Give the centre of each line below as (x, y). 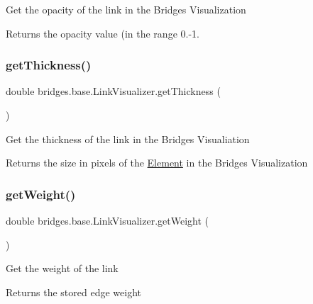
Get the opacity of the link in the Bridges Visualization (126, 9)
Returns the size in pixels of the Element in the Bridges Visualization (157, 163)
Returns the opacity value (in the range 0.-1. (103, 33)
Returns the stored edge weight (73, 292)
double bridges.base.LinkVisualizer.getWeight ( (107, 220)
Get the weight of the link (62, 268)
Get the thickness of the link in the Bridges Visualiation (128, 139)
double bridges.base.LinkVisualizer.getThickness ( (113, 91)
